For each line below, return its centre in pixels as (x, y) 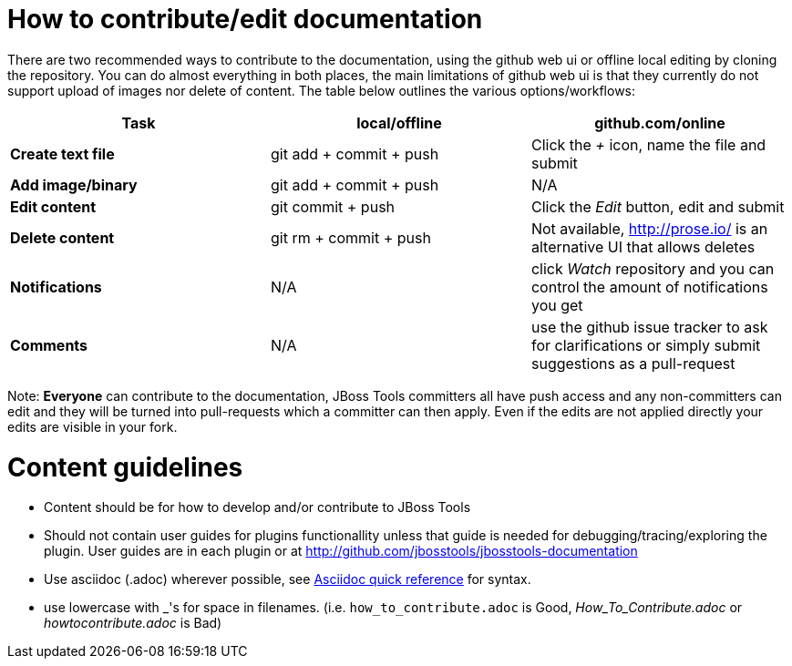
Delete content (62, 237)
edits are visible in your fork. (93, 426)
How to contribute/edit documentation (245, 19)
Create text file (62, 154)
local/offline (399, 123)
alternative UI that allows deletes (643, 246)
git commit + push (333, 206)
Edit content (53, 206)
